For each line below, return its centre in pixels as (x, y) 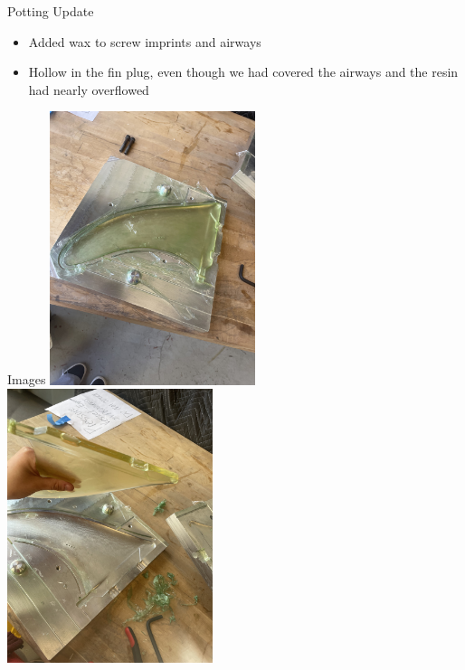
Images (27, 379)
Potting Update (51, 11)
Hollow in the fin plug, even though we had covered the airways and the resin (243, 72)
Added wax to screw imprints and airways (145, 41)
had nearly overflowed (89, 89)
